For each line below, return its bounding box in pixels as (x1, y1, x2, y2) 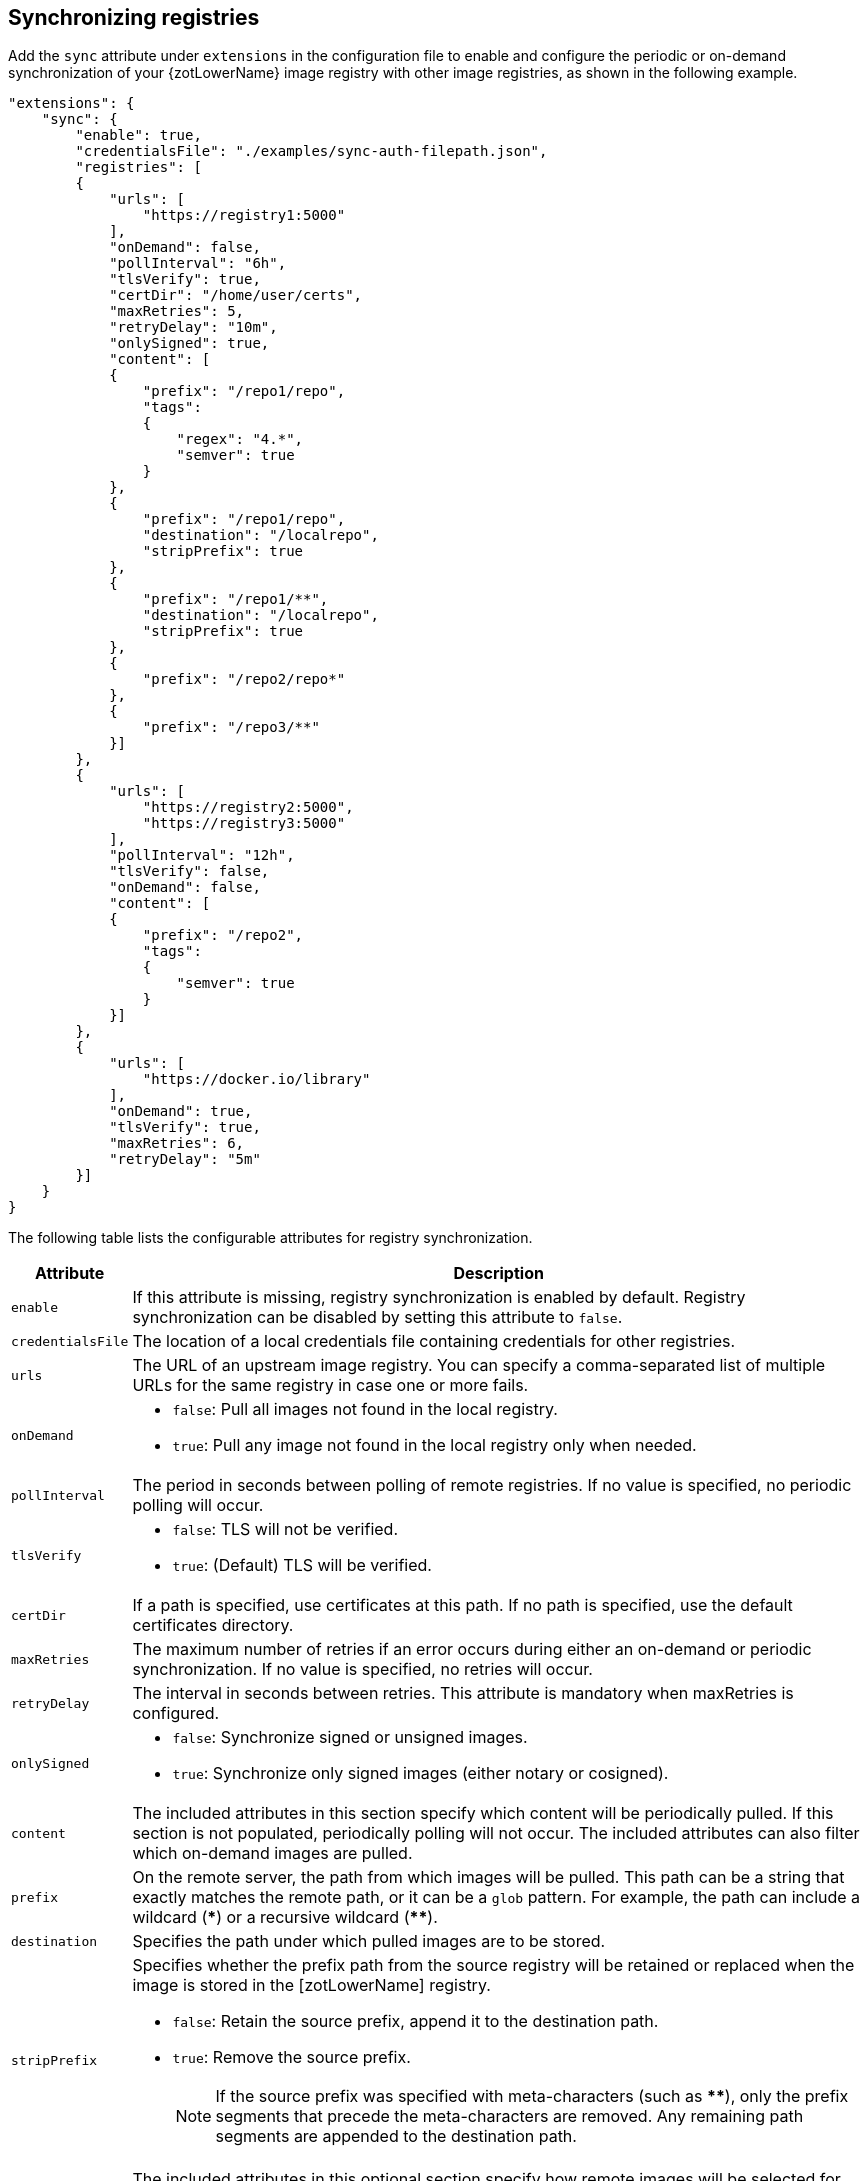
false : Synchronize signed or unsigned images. (172, 1727, 528, 1748)
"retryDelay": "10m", (109, 319, 278, 336)
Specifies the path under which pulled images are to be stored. (132, 1931, 606, 1952)
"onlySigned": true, (109, 335, 270, 352)
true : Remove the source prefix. (172, 2047, 411, 2068)
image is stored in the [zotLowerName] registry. (132, 1975, 491, 1996)
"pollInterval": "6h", (109, 255, 287, 272)
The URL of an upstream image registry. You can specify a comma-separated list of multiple (132, 1355, 826, 1376)
